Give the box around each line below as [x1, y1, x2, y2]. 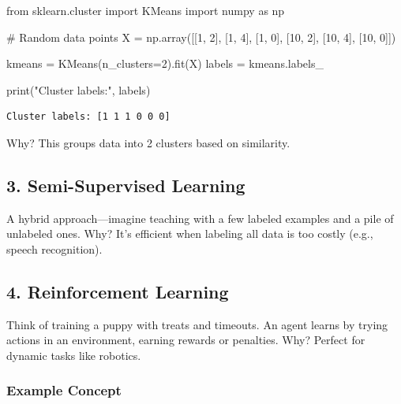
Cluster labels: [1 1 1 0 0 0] [6, 111, 171, 123]
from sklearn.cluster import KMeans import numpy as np [6, 2, 285, 18]
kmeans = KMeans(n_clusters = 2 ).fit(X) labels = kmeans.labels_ [6, 55, 324, 72]
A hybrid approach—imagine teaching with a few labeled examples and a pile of [6, 209, 394, 226]
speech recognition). [6, 240, 103, 257]
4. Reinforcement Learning [6, 279, 229, 303]
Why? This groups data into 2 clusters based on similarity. [6, 134, 290, 150]
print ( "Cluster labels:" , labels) [6, 81, 151, 98]
